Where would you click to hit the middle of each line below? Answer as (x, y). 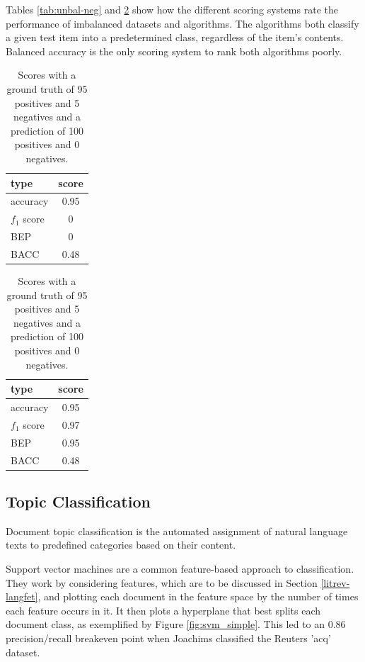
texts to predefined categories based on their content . (121, 545)
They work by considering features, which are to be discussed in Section (162, 582)
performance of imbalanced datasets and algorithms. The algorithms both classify (182, 23)
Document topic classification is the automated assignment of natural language (177, 531)
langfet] (22, 596)
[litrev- (335, 582)
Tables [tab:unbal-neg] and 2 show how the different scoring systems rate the (172, 9)
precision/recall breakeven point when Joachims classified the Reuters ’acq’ (168, 638)
